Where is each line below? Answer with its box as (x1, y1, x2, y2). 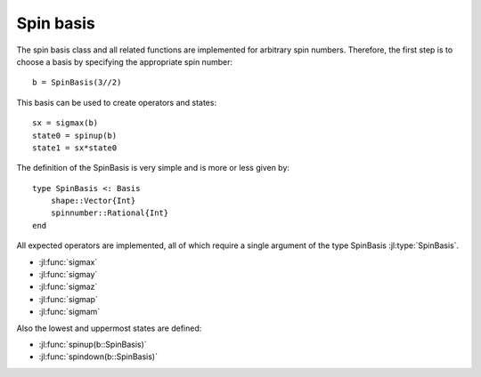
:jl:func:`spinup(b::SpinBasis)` (38, 339, 147, 349)
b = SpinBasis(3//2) (32, 77, 122, 88)
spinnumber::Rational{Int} (50, 208, 169, 218)
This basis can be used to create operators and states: (16, 97, 217, 108)
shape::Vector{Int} (50, 196, 136, 206)
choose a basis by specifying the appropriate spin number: (16, 56, 233, 67)
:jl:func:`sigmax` (38, 256, 98, 267)
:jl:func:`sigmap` (38, 293, 98, 304)
